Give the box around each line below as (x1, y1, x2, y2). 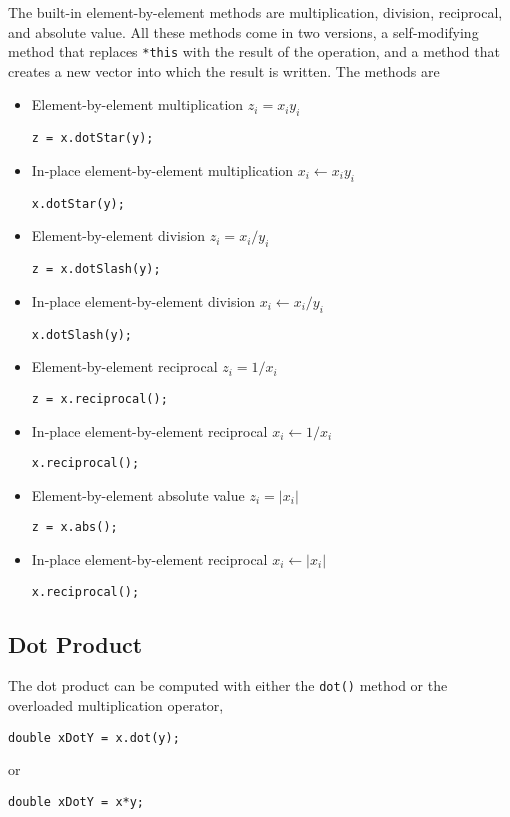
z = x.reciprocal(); (31, 391, 168, 406)
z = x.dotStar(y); (31, 131, 154, 146)
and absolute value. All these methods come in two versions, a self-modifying (8, 21, 479, 42)
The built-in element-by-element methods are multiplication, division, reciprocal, (8, 2, 503, 22)
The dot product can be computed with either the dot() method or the (8, 675, 448, 696)
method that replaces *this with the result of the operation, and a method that (8, 41, 500, 62)
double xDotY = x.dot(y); (8, 730, 180, 745)
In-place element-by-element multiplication (31, 159, 294, 180)
